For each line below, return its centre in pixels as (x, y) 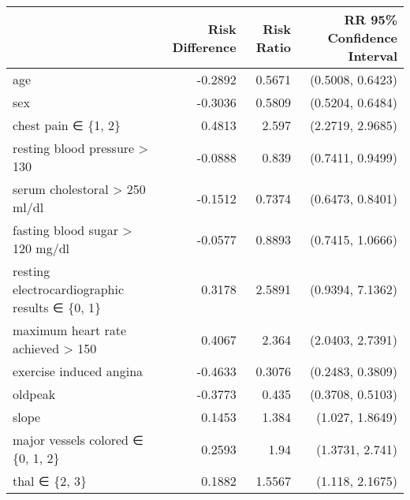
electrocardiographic (69, 289)
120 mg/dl (41, 248)
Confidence (362, 37)
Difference (204, 47)
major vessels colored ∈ (78, 440)
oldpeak (34, 394)
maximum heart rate (70, 330)
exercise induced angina (78, 371)
